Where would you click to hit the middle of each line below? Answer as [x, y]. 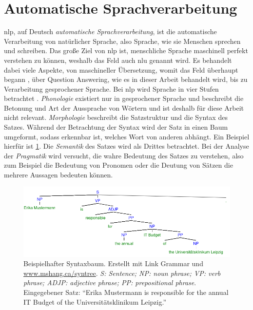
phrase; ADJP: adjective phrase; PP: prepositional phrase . [110, 282]
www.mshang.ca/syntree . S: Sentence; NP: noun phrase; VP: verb [122, 273]
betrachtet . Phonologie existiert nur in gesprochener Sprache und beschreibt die [124, 98]
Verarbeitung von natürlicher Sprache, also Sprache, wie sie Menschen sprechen [122, 41]
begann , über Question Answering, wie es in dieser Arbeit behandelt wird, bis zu [126, 79]
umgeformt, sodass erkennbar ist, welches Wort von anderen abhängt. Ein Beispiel [127, 136]
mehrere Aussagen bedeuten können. [58, 175]
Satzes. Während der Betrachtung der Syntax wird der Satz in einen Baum [116, 127]
